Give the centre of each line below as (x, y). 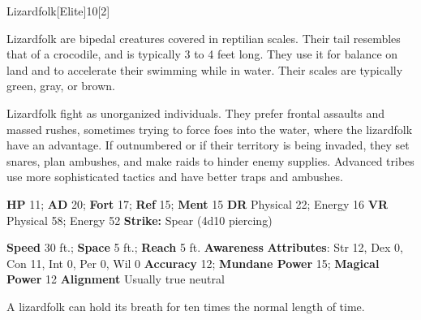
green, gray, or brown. (61, 86)
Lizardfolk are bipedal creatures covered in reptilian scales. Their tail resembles (204, 38)
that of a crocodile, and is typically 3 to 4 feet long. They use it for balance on (202, 54)
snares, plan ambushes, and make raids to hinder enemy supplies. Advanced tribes (210, 160)
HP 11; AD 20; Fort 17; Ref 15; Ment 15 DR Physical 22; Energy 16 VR (198, 203)
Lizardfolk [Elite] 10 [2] (58, 11)
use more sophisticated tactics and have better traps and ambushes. (175, 177)
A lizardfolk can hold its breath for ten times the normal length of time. (186, 306)
